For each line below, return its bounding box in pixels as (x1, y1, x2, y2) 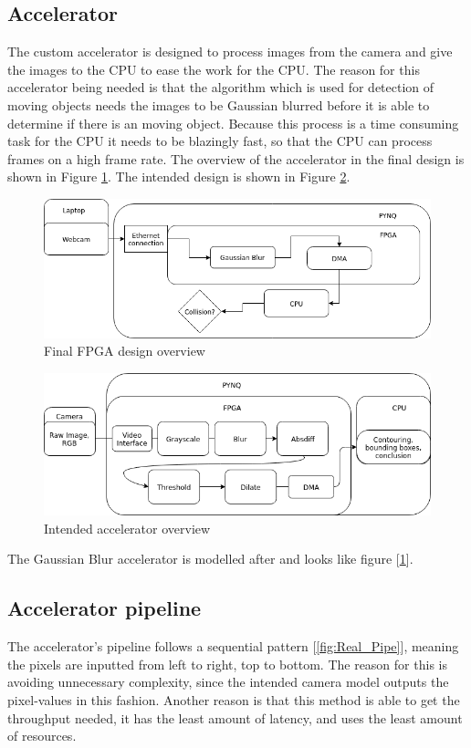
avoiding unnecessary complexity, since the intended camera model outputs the (7, 672, 449, 691)
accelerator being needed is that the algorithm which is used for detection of (7, 78, 434, 97)
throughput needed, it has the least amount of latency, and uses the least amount (7, 708, 463, 727)
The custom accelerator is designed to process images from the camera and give (7, 42, 453, 61)
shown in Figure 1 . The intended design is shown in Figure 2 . (7, 167, 351, 186)
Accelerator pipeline (7, 594, 202, 622)
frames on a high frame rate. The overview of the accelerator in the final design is (7, 149, 465, 168)
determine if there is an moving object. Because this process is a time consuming (7, 113, 459, 132)
